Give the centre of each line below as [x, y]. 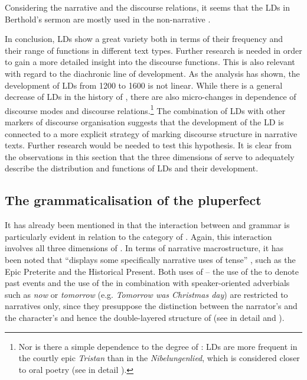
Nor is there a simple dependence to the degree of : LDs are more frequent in [158, 346]
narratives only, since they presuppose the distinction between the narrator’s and [151, 306]
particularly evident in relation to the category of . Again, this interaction [138, 236]
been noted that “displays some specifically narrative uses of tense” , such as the [150, 259]
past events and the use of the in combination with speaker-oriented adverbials [147, 283]
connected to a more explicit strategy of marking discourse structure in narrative [151, 133]
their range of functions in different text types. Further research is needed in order [153, 50]
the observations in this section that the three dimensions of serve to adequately [150, 156]
